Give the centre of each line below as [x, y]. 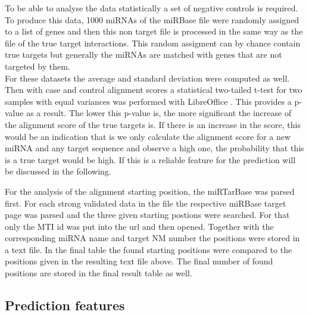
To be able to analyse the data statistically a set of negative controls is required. [152, 8]
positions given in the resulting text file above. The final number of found [139, 261]
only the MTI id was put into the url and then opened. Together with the [139, 226]
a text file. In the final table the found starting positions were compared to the [149, 249]
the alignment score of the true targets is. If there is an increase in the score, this [153, 124]
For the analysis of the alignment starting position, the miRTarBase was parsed [150, 191]
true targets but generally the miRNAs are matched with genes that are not [143, 54]
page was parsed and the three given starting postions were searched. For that [147, 215]
